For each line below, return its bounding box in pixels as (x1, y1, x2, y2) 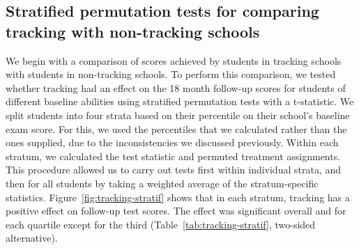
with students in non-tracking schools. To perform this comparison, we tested (6, 67, 336, 81)
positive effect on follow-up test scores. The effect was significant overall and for (6, 203, 346, 218)
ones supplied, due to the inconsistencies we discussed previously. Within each (6, 135, 339, 150)
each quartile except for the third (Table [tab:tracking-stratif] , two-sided (6, 217, 316, 231)
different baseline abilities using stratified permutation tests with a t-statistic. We (6, 94, 354, 109)
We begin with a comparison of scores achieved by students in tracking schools (6, 53, 342, 68)
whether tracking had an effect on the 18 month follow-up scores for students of (6, 80, 346, 95)
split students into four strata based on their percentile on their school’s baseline (6, 107, 350, 122)
